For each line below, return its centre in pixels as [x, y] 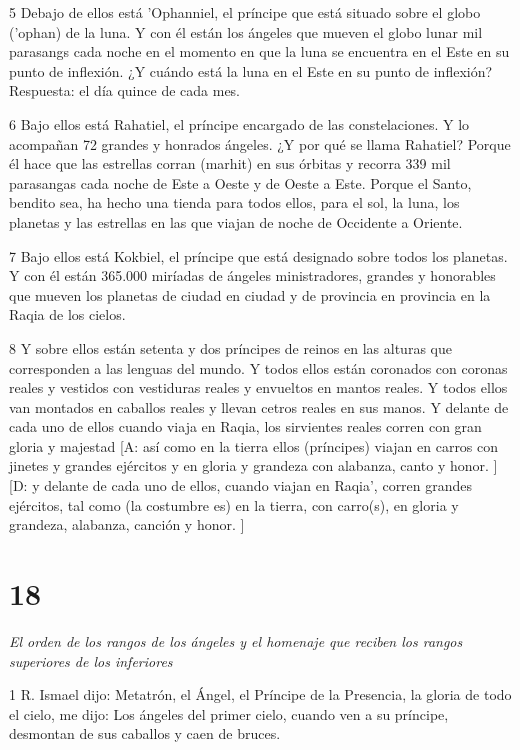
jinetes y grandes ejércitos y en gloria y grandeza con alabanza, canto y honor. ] [253, 465]
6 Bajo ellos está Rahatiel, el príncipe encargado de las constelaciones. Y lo [239, 123]
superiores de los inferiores [91, 660]
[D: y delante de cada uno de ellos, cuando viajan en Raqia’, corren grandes [241, 485]
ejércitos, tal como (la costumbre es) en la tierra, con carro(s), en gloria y [234, 504]
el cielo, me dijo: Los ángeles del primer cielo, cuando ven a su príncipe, [229, 713]
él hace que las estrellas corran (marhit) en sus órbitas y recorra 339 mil [230, 163]
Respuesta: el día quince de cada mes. [124, 90]
